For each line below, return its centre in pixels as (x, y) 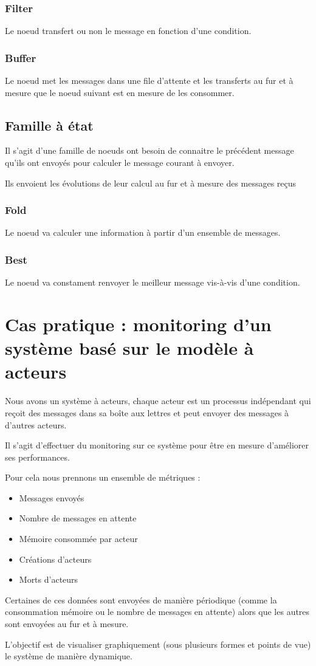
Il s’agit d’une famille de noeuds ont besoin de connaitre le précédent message (149, 150)
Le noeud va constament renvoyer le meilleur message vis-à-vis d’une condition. (153, 282)
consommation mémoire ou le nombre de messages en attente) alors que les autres (157, 612)
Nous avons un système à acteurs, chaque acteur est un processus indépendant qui (158, 401)
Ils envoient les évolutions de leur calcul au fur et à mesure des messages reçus (151, 183)
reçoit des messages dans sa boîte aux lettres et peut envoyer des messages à (147, 412)
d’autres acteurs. (36, 424)
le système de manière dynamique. (69, 656)
